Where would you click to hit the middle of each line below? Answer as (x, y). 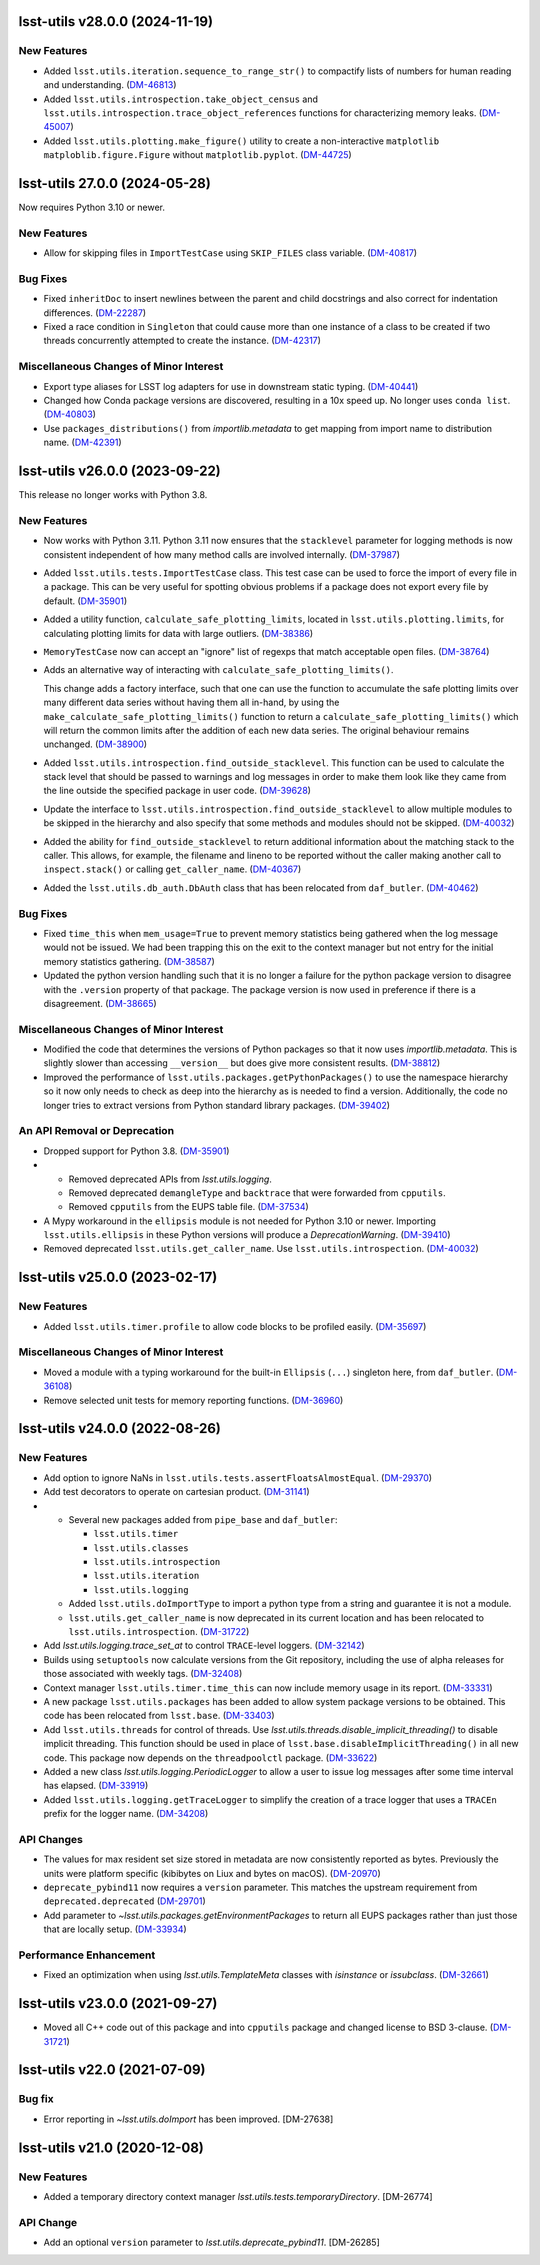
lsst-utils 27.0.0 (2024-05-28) (115, 183)
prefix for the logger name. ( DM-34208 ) (126, 1814)
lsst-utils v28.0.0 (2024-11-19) (116, 21)
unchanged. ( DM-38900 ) (95, 744)
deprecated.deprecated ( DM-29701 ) (125, 1901)
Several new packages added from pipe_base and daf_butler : (203, 1519)
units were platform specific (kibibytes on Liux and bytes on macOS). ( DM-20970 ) (212, 1873)
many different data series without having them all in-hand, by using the (191, 702)
